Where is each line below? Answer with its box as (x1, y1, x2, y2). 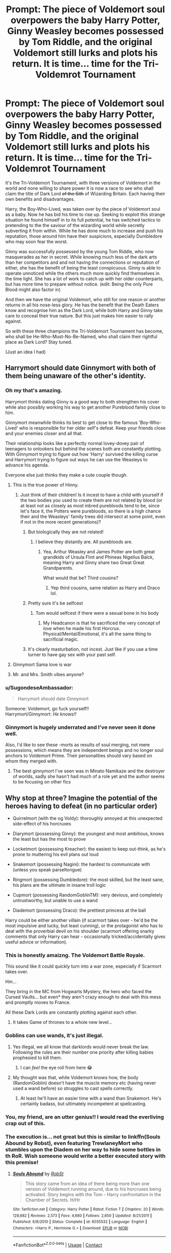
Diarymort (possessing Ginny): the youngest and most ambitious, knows (12, 831, 164, 837)
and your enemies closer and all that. (5, 430, 83, 436)
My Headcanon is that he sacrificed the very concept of (43, 620, 160, 626)
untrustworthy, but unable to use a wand (12, 898, 98, 904)
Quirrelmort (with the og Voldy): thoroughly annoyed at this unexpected (12, 815, 163, 821)
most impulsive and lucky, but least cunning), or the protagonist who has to (5, 923, 163, 929)
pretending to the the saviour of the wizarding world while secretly (5, 222, 145, 228)
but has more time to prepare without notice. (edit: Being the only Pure (5, 281, 153, 287)
